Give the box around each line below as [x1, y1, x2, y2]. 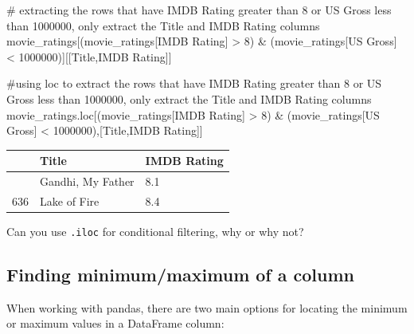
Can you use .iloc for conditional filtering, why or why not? [6, 223, 304, 240]
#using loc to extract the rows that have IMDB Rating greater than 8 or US [6, 75, 382, 92]
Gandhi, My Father [40, 173, 135, 190]
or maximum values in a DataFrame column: [6, 315, 225, 332]
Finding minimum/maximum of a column [6, 262, 355, 287]
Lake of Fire [40, 192, 100, 209]
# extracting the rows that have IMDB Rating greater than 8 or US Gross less [6, 2, 392, 18]
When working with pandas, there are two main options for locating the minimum [6, 299, 408, 316]
